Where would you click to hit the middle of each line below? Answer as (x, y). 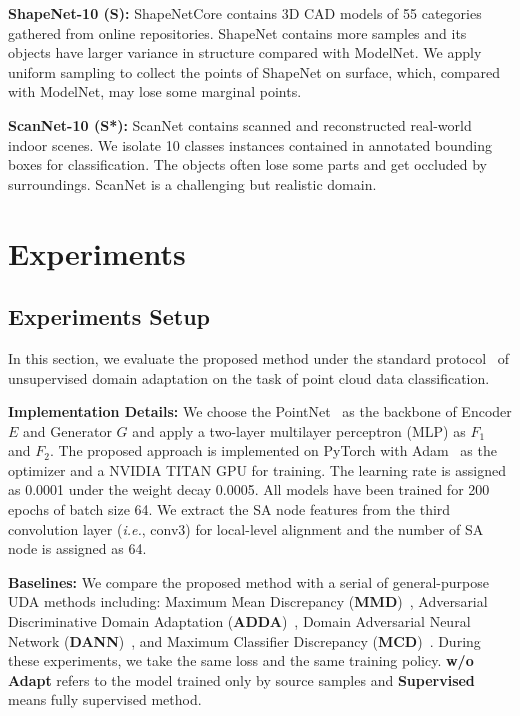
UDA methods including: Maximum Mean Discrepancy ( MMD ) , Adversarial (248, 601)
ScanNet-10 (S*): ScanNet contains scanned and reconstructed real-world (240, 124)
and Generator (67, 430)
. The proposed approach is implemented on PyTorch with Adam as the (273, 450)
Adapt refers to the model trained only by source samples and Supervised (241, 679)
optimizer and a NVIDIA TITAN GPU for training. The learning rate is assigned (257, 469)
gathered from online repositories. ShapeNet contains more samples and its (237, 32)
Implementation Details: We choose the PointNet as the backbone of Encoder (260, 411)
